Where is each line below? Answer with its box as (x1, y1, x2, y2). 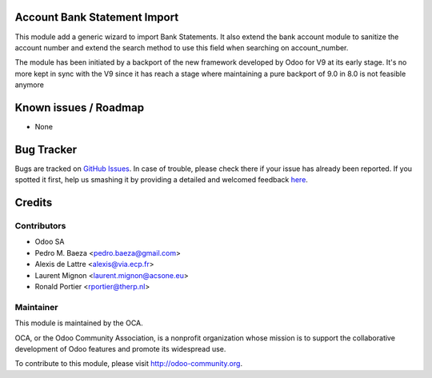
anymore (14, 80, 44, 90)
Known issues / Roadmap (14, 101, 144, 114)
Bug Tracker (14, 142, 78, 156)
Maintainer (14, 301, 58, 312)
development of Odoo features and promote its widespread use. (14, 344, 226, 353)
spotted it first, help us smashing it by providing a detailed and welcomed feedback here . (14, 175, 308, 185)
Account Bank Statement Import (14, 10, 179, 24)
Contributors (14, 221, 66, 232)
